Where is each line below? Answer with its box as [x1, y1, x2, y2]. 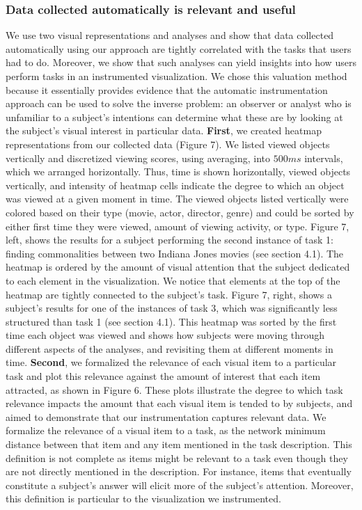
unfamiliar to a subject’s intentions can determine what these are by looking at [6, 109, 343, 124]
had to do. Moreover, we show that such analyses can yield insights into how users [6, 55, 356, 70]
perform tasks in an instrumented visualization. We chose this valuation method [6, 69, 347, 83]
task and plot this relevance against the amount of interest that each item [6, 369, 321, 383]
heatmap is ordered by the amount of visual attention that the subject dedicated [6, 260, 350, 274]
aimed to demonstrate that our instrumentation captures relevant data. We [6, 409, 326, 424]
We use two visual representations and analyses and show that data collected [6, 28, 334, 42]
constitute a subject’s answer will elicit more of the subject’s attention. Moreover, [6, 477, 354, 492]
